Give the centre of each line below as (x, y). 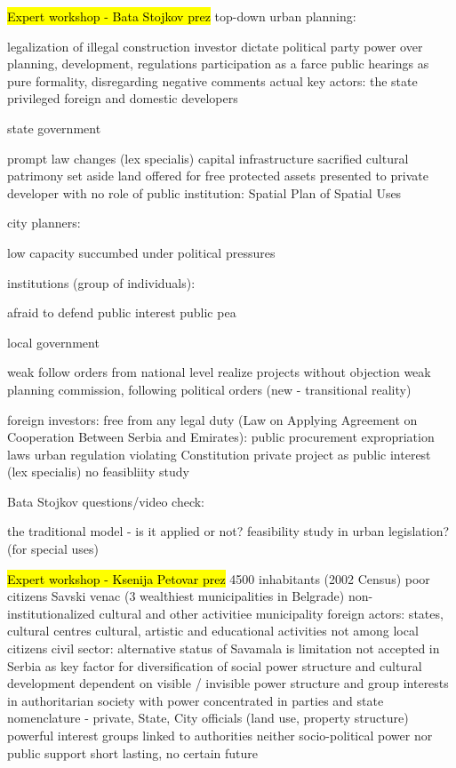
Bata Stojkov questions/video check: (106, 501)
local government (53, 342)
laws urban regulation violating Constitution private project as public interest (219, 454)
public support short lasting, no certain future (133, 752)
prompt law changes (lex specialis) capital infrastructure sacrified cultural (208, 158)
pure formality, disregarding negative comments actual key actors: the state (212, 80)
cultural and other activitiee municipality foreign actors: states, (271, 613)
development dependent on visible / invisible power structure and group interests (228, 683)
